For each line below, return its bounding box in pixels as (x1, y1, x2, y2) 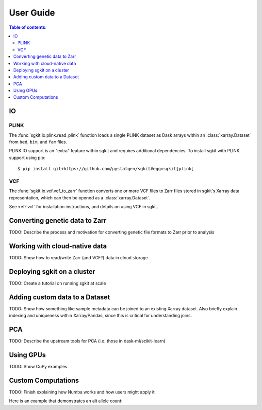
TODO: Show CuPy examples (9, 363, 67, 369)
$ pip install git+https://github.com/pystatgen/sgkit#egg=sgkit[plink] (17, 166, 194, 172)
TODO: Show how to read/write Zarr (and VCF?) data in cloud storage (9, 254, 148, 260)
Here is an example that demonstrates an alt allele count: (9, 398, 123, 404)
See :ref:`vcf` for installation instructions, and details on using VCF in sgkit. (9, 204, 159, 210)
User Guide (9, 7, 55, 18)
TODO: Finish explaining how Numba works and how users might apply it (9, 389, 155, 395)
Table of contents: (9, 24, 47, 30)
